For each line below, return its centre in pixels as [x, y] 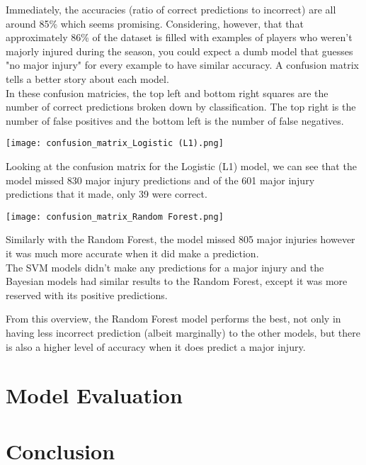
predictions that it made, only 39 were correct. [107, 194]
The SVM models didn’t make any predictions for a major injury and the [165, 267]
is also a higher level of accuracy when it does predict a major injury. [156, 346]
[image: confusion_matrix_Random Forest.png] [115, 217]
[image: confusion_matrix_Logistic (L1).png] [115, 144]
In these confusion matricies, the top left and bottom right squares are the [167, 93]
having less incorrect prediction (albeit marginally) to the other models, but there [183, 332]
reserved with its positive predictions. [87, 295]
